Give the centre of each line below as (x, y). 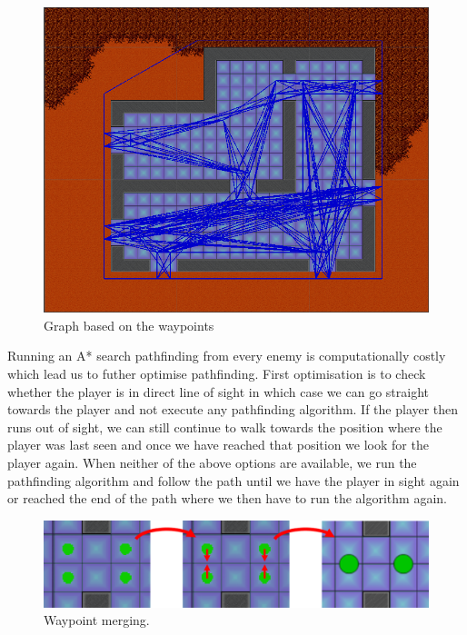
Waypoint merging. (97, 620)
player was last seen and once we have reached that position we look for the (218, 445)
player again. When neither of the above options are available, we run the (212, 463)
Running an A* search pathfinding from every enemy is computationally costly (227, 356)
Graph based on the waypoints (129, 325)
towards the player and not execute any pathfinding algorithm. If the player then (233, 409)
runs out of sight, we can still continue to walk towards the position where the (225, 427)
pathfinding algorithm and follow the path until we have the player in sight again (233, 480)
